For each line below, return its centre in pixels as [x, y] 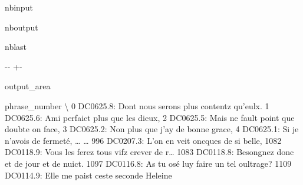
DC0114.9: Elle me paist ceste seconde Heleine [88, 175]
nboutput [22, 27]
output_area [28, 86]
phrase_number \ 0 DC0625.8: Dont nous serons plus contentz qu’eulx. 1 [137, 105]
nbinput [19, 7]
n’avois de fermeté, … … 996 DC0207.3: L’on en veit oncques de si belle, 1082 [143, 140]
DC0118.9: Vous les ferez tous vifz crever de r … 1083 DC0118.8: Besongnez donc [149, 152]
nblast [16, 47]
